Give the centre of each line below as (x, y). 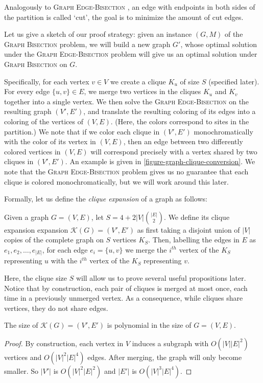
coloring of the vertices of (44, 121)
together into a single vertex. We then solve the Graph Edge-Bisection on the (127, 101)
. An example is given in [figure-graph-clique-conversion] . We (160, 161)
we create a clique (138, 81)
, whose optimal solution (219, 44)
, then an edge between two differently (183, 141)
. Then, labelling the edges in (194, 240)
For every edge (27, 91)
